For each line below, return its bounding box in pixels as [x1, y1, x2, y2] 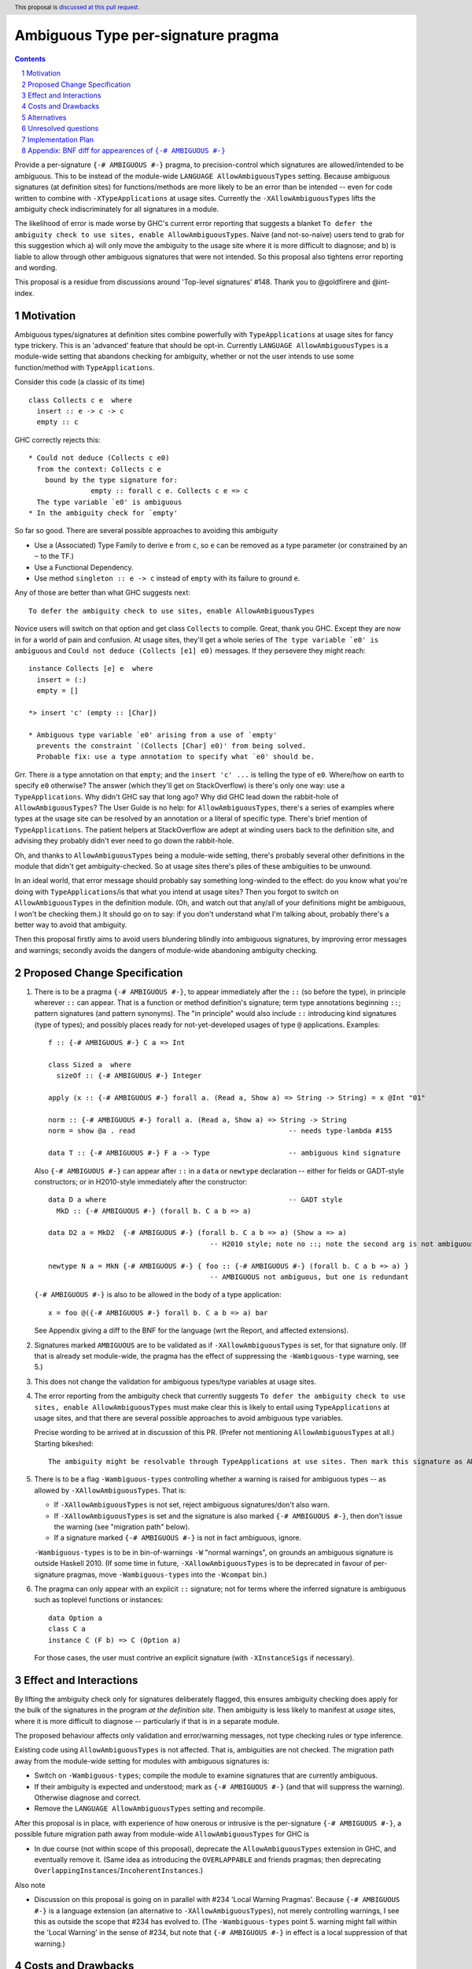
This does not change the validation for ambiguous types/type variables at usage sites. [34, 1377, 316, 1386]
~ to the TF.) [34, 551, 75, 561]
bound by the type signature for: [44, 475, 179, 484]
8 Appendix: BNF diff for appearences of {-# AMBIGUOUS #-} [21, 146, 226, 155]
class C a [48, 1625, 86, 1633]
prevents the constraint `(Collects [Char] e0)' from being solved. [36, 741, 307, 751]
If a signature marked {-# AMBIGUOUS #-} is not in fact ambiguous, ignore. [53, 1533, 302, 1543]
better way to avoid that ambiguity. [14, 920, 127, 929]
